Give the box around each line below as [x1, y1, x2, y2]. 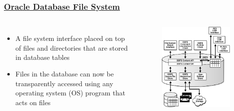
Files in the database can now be [15, 69, 114, 78]
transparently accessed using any [15, 78, 114, 88]
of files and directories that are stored [15, 42, 128, 53]
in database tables [15, 52, 70, 62]
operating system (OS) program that [15, 88, 125, 98]
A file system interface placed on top [15, 33, 125, 43]
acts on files [15, 97, 51, 107]
